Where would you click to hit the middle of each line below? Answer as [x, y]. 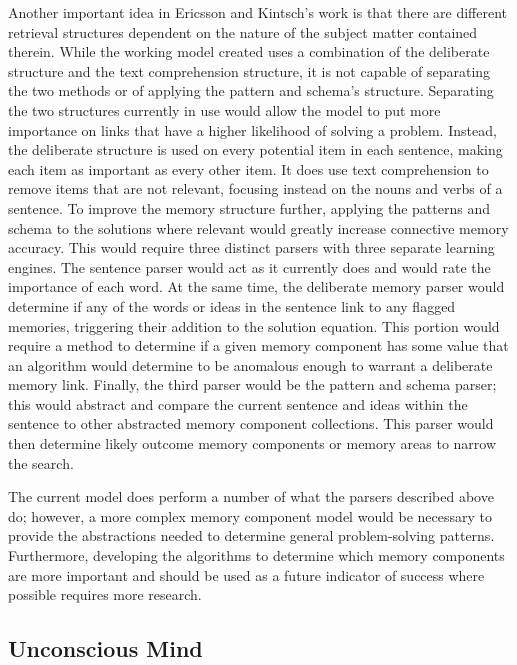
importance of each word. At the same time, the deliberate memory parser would [256, 286]
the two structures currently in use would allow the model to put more [224, 109]
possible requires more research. [105, 594]
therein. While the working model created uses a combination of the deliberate [249, 51]
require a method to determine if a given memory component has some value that [258, 345]
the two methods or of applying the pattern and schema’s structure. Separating [251, 90]
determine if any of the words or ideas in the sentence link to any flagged [232, 305]
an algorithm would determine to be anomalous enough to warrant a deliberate [250, 364]
